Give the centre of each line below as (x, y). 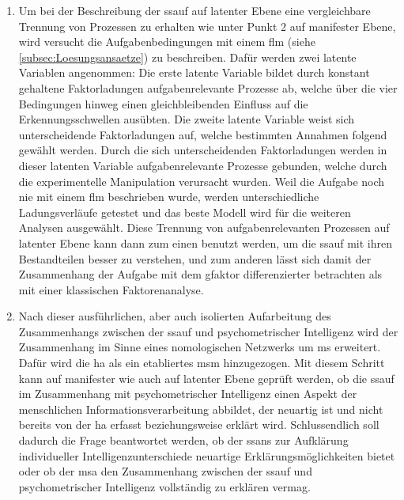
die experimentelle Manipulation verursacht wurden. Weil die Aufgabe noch (202, 181)
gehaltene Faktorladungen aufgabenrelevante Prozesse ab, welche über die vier (208, 87)
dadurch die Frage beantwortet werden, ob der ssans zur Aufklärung (183, 440)
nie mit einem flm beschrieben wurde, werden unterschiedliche (169, 197)
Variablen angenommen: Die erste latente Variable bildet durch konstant (194, 72)
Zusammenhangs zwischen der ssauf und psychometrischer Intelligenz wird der (208, 331)
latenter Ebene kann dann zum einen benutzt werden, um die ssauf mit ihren (206, 242)
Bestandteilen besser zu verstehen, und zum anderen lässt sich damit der (195, 258)
